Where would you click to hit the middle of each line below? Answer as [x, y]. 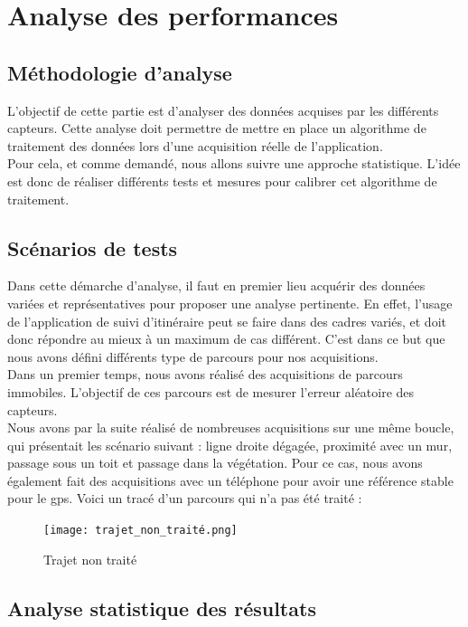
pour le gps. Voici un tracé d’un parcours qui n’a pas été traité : [185, 498]
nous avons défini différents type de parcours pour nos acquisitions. [193, 356]
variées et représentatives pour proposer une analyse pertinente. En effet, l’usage [230, 303]
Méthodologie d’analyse [120, 72]
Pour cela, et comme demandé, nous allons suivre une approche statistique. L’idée [234, 163]
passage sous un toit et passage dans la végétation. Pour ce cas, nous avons [215, 463]
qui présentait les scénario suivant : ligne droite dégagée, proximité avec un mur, [230, 445]
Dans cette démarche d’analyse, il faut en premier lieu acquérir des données [216, 285]
